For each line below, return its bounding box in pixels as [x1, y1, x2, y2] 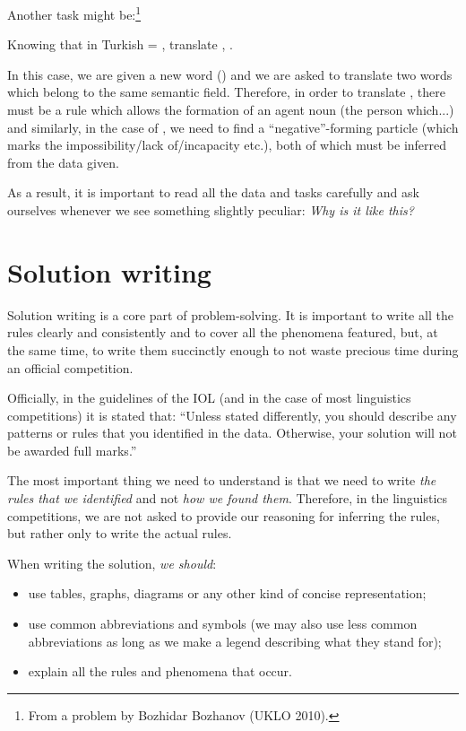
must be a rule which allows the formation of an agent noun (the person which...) [7, 100, 454, 119]
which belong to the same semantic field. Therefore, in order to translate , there [7, 83, 445, 101]
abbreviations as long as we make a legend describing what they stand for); [28, 631, 442, 650]
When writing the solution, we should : [7, 553, 217, 572]
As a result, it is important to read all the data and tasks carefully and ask [7, 183, 419, 202]
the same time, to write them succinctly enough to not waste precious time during [7, 340, 459, 359]
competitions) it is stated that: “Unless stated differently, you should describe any [7, 405, 457, 424]
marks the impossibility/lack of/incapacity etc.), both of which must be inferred [7, 135, 447, 154]
